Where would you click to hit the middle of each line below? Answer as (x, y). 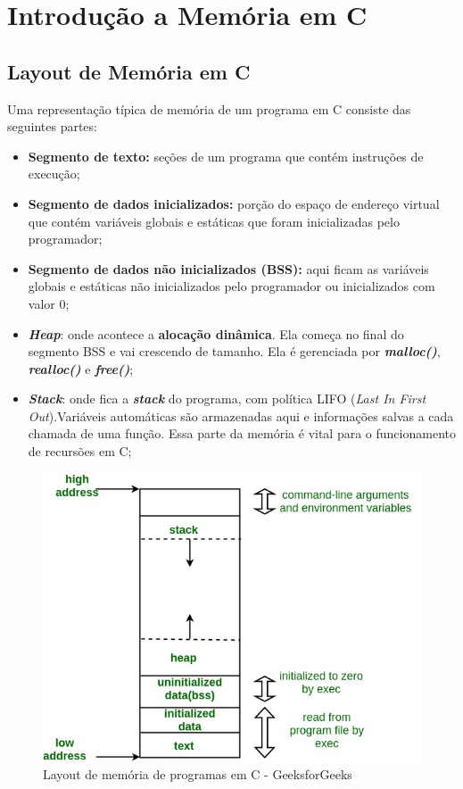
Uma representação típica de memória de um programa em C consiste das (209, 108)
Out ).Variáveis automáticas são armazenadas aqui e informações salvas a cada (241, 415)
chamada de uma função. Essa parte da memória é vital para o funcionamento (242, 433)
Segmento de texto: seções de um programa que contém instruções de (226, 156)
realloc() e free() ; (81, 368)
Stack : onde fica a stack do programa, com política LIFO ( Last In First (227, 399)
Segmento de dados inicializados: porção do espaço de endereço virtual (234, 203)
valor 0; (49, 303)
